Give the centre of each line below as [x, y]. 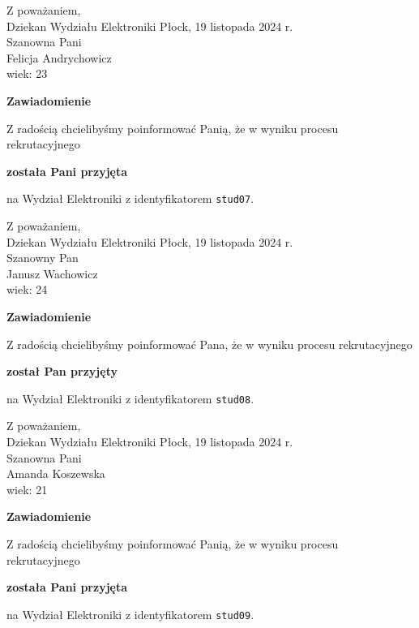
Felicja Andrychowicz [59, 57]
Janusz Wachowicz [52, 273]
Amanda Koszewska [56, 473]
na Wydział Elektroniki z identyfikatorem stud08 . [130, 398]
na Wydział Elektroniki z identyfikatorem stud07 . [130, 198]
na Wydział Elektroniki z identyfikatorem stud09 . [130, 614]
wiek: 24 [27, 289]
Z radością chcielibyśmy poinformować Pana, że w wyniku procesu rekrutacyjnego [209, 344]
